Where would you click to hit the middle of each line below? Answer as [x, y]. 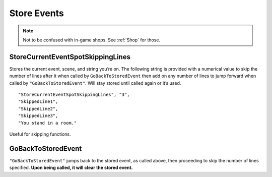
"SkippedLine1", [38, 102]
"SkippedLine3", [38, 116]
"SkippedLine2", [38, 109]
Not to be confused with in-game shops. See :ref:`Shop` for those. [92, 40]
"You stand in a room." [48, 123]
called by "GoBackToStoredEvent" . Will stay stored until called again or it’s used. [95, 83]
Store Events [37, 13]
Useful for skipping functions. [40, 134]
